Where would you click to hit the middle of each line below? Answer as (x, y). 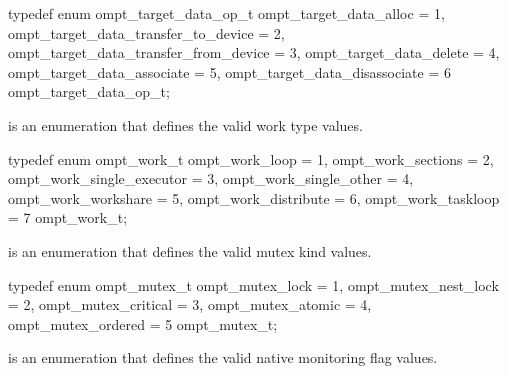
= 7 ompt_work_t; (68, 217)
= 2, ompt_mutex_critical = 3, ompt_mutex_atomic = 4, (190, 304)
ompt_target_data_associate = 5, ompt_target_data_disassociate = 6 (230, 71)
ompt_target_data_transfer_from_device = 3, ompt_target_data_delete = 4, (254, 52)
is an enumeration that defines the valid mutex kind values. (190, 250)
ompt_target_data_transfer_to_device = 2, (146, 32)
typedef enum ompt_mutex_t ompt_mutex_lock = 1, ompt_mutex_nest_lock (253, 284)
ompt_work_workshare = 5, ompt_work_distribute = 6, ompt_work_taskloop (254, 197)
